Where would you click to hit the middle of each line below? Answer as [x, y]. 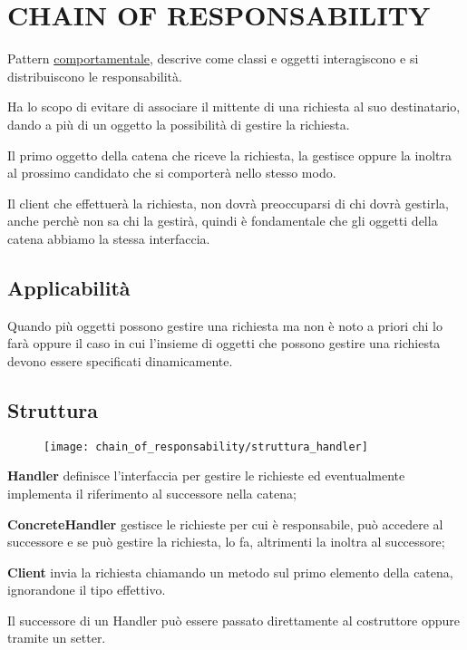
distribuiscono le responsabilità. [95, 76]
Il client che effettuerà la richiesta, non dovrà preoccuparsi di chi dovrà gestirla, [228, 203]
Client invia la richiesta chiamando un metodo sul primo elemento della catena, [230, 572]
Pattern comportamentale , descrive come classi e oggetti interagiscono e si [213, 58]
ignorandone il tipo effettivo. [87, 590]
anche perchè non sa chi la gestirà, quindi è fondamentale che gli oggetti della [223, 221]
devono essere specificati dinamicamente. [120, 360]
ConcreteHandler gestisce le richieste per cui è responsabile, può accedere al [225, 524]
